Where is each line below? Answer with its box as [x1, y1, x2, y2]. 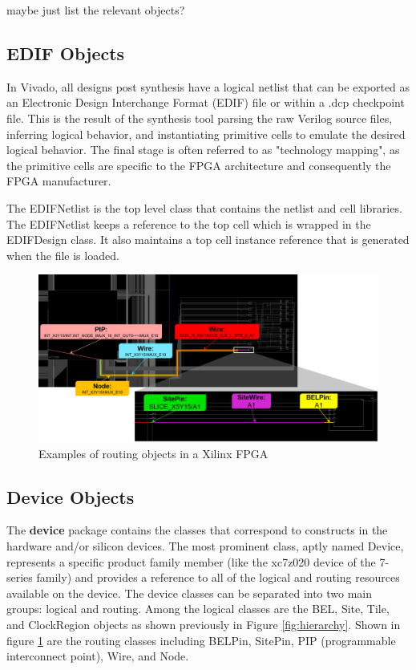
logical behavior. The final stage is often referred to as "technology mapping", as [6, 141, 400, 158]
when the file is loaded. [6, 246, 119, 263]
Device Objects [6, 484, 135, 509]
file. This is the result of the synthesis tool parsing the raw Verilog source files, [6, 109, 393, 126]
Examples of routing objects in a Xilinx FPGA [38, 445, 269, 461]
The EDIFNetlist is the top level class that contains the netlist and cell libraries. [6, 199, 402, 216]
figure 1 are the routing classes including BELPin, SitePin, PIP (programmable [6, 631, 396, 648]
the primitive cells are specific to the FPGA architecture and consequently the [6, 156, 391, 173]
